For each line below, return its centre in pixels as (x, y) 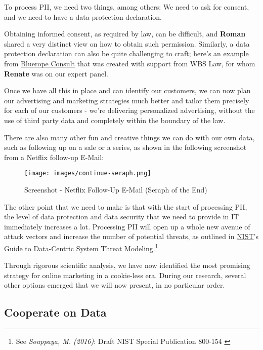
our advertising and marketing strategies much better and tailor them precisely (127, 100)
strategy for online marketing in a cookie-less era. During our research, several (125, 275)
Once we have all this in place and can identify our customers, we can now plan (127, 90)
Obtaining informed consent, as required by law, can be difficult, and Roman (125, 34)
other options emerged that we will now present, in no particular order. (115, 285)
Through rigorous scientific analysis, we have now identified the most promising (127, 265)
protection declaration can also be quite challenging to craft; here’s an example (126, 53)
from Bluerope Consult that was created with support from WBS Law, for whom (130, 63)
